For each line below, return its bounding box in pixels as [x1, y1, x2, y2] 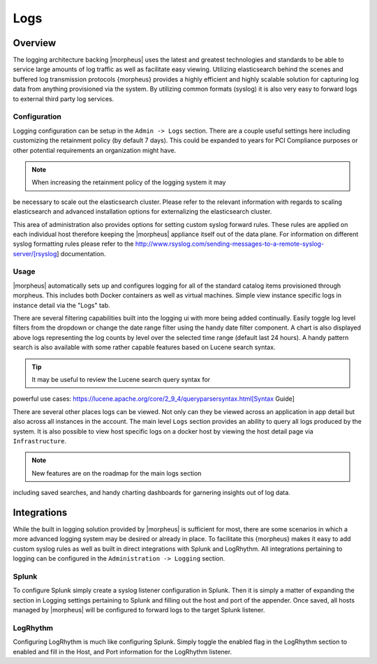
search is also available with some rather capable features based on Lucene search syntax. [13, 343, 276, 352]
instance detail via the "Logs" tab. [13, 301, 111, 309]
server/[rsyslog [13, 249, 57, 258]
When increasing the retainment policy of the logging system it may [31, 178, 226, 186]
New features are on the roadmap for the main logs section [31, 469, 202, 478]
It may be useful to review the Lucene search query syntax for [31, 375, 211, 383]
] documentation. [57, 249, 106, 258]
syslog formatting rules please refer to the [13, 239, 134, 248]
